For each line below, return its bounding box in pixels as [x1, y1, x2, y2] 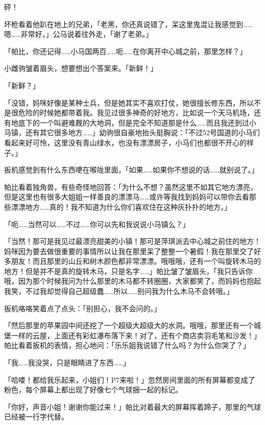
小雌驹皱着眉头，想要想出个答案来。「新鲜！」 [4, 63, 157, 73]
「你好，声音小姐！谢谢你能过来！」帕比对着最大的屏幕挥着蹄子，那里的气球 [4, 401, 261, 412]
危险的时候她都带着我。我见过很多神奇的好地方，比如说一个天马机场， [18, 107, 254, 118]
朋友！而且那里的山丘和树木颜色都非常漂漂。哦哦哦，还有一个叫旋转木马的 [11, 256, 261, 266]
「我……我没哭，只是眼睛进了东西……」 [4, 357, 130, 368]
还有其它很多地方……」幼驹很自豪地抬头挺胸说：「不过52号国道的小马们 [25, 127, 260, 138]
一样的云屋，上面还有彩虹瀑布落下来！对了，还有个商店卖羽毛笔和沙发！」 [11, 330, 261, 340]
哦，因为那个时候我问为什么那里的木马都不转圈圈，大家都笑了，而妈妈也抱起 [4, 276, 261, 286]
